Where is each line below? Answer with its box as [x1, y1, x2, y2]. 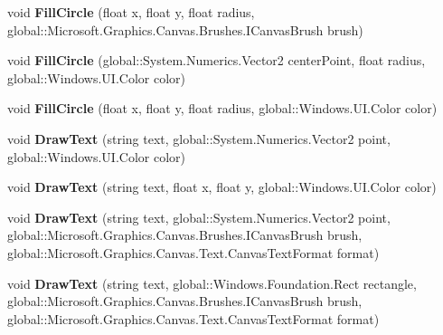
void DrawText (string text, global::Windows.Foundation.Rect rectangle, [7, 273, 417, 292]
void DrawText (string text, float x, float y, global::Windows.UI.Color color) [7, 177, 437, 196]
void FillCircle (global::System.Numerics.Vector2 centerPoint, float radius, [7, 51, 426, 70]
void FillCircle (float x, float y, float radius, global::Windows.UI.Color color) [7, 99, 438, 118]
